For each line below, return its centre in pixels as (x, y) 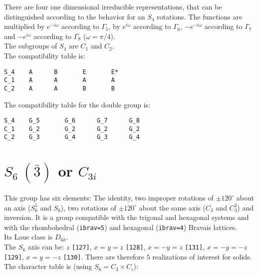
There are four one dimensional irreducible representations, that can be (113, 6)
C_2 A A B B (59, 88)
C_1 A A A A (59, 80)
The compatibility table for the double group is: (77, 104)
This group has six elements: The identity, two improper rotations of (109, 198)
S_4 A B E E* (61, 72)
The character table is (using (48, 266)
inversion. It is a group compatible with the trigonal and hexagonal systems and (127, 217)
